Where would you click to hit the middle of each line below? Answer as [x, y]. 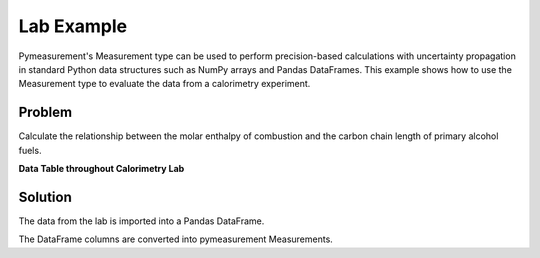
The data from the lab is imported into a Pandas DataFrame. [141, 221]
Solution [45, 196]
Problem [45, 112]
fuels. [30, 150]
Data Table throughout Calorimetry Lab [101, 169]
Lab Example [73, 26]
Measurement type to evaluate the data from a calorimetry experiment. [164, 84]
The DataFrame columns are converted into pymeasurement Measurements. [176, 239]
